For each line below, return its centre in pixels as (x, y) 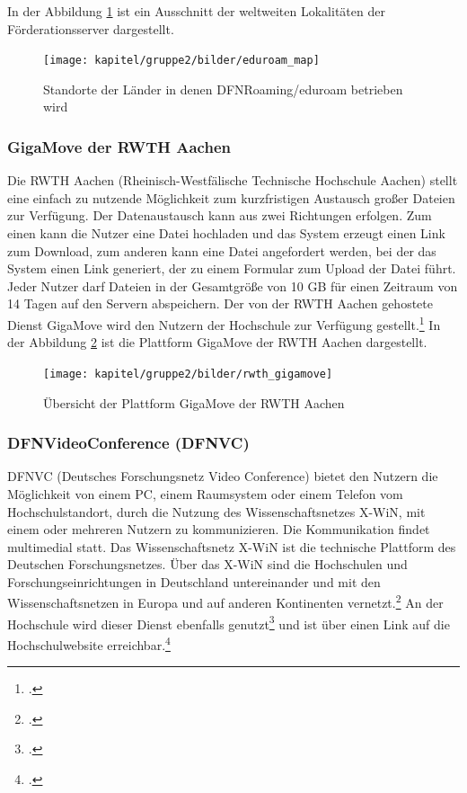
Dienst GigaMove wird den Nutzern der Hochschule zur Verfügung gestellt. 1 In (224, 323)
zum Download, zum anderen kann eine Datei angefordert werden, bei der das (222, 250)
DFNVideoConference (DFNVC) (128, 443)
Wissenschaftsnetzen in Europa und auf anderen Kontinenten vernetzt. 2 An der (225, 601)
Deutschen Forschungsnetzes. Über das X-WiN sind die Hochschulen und (207, 564)
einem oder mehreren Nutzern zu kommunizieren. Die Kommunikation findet (219, 529)
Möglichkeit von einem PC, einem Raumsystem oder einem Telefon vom (205, 493)
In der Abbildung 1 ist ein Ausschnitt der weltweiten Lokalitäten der (196, 11)
